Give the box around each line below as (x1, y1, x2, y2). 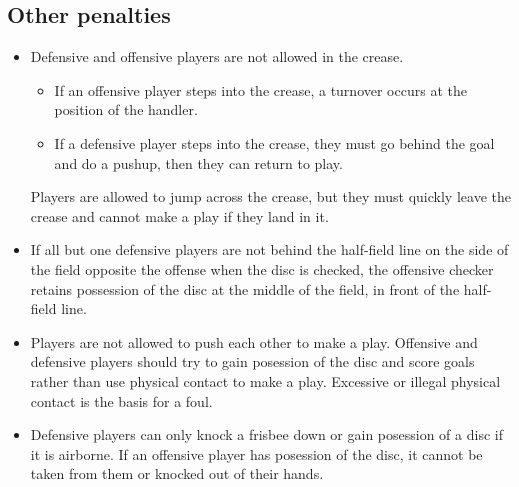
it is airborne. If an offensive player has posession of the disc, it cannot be (30, 443, 483, 464)
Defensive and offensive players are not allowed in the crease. (30, 46, 404, 67)
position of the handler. (54, 99, 198, 120)
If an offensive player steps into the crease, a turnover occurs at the (54, 79, 467, 100)
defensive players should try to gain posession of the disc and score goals (30, 351, 475, 372)
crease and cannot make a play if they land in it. (30, 205, 329, 226)
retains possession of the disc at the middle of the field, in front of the (30, 278, 460, 299)
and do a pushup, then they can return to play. (54, 152, 343, 173)
